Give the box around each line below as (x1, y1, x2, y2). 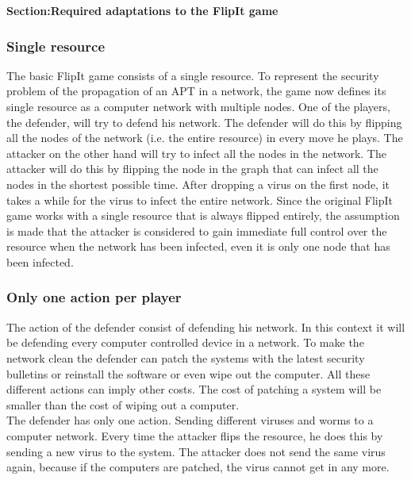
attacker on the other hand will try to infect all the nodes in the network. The (6, 144, 386, 161)
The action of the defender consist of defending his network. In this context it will (6, 318, 405, 335)
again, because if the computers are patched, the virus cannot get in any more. (6, 459, 390, 475)
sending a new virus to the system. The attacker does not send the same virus (6, 443, 386, 459)
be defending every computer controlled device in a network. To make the (6, 334, 364, 351)
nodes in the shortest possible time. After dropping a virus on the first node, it (6, 175, 390, 192)
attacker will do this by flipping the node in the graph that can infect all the (6, 160, 378, 177)
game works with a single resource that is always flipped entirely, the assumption (6, 207, 400, 224)
